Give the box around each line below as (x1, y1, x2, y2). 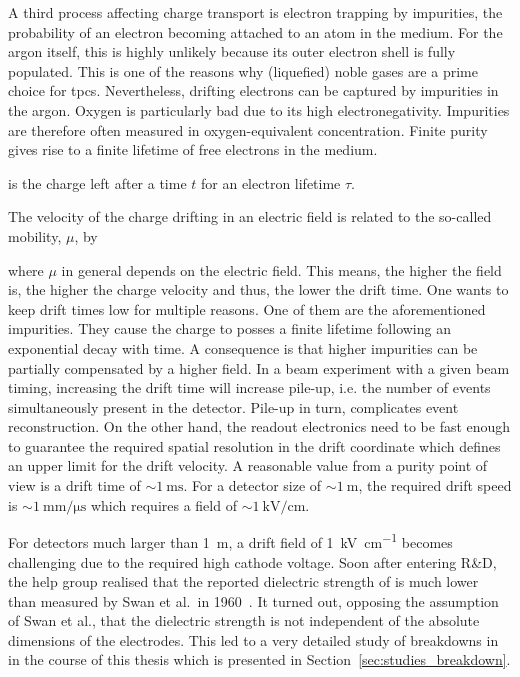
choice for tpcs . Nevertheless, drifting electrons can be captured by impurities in (8, 80, 499, 101)
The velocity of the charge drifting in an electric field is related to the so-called (8, 206, 492, 227)
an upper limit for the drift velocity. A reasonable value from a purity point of (8, 455, 488, 476)
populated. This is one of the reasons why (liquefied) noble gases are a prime (8, 60, 478, 81)
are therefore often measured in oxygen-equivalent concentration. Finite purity (8, 119, 488, 140)
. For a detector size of (183, 475, 322, 496)
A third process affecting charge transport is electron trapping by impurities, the (8, 2, 503, 22)
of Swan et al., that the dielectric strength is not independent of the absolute (8, 610, 480, 631)
